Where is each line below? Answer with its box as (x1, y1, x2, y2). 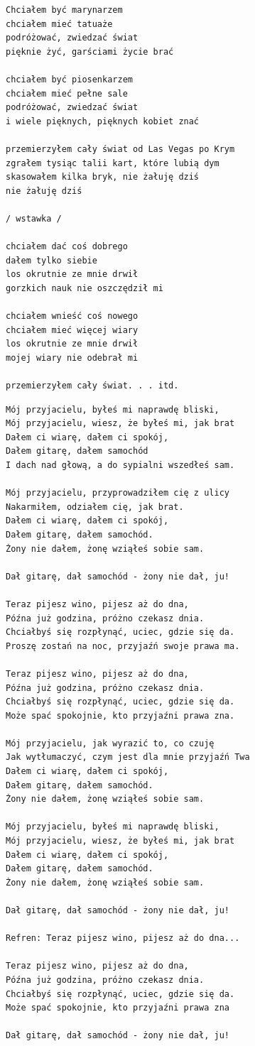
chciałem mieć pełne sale (6, 88, 128, 99)
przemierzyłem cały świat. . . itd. (6, 381, 179, 391)
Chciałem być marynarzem (6, 5, 123, 15)
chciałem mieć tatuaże (6, 18, 113, 29)
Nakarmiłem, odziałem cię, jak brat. (6, 501, 184, 512)
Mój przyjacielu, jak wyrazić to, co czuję (6, 738, 215, 748)
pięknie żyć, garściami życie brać (6, 46, 174, 57)
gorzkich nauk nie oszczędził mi (6, 283, 163, 293)
